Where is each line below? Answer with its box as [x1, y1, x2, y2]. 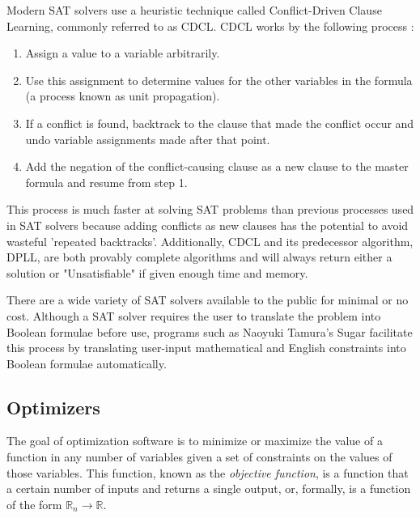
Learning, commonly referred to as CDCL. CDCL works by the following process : [6, 17, 414, 34]
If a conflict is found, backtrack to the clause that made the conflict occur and [25, 114, 414, 131]
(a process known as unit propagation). [25, 87, 220, 104]
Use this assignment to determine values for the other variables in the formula [25, 71, 413, 88]
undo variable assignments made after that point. [25, 130, 270, 147]
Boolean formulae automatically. [6, 355, 167, 372]
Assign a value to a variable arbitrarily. [25, 45, 220, 62]
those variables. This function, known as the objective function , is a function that [6, 464, 409, 481]
